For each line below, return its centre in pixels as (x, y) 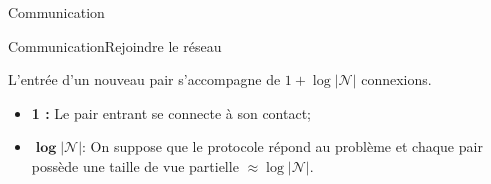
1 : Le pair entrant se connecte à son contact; (171, 112)
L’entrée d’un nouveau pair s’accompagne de (144, 79)
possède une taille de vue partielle (135, 165)
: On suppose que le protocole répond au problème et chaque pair (282, 146)
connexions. (396, 79)
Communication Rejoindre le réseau (115, 45)
